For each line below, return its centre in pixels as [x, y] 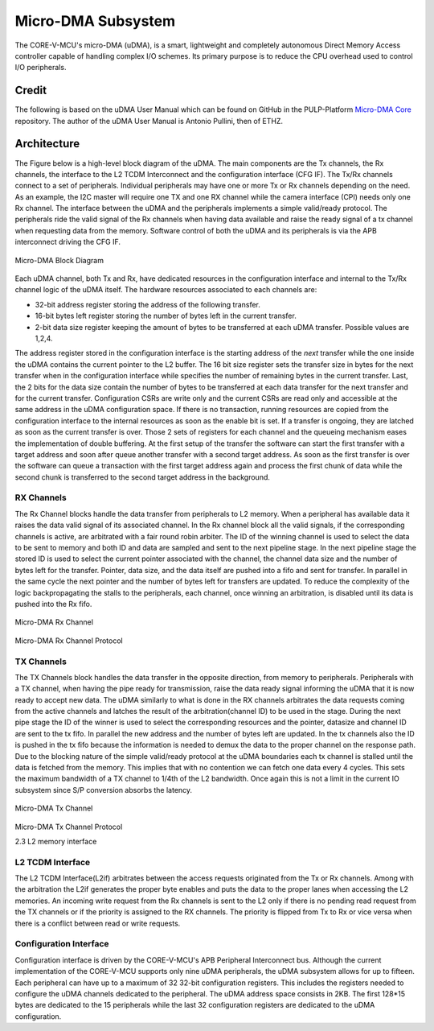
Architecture [47, 144]
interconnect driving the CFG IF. [68, 242]
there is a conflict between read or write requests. [98, 923]
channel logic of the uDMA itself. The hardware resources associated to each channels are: [166, 290]
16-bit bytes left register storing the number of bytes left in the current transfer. [166, 316]
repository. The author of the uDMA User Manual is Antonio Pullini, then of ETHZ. [149, 121]
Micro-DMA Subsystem [95, 21]
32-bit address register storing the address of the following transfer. [148, 304]
